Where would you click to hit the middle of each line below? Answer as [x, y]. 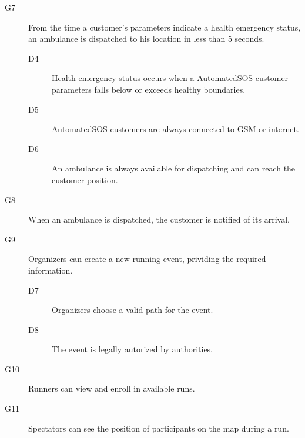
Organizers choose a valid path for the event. [133, 310]
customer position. [85, 179]
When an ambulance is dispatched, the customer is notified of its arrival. [159, 219]
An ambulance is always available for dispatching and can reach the [174, 168]
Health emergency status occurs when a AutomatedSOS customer [170, 78]
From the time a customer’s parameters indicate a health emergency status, [165, 27]
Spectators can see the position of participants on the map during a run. [159, 428]
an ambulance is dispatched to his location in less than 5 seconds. [146, 38]
